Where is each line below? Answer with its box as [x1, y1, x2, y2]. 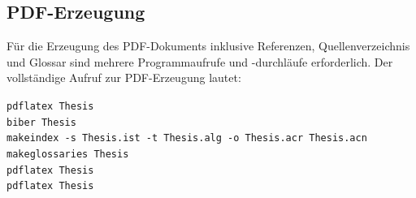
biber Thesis [6, 116, 76, 128]
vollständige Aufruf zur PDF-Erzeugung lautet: [6, 69, 241, 86]
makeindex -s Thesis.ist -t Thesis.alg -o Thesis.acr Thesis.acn [6, 132, 367, 144]
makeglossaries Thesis [6, 148, 129, 160]
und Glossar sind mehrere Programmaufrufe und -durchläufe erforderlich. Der [6, 53, 393, 70]
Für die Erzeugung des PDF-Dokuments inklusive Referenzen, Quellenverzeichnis [6, 37, 410, 54]
